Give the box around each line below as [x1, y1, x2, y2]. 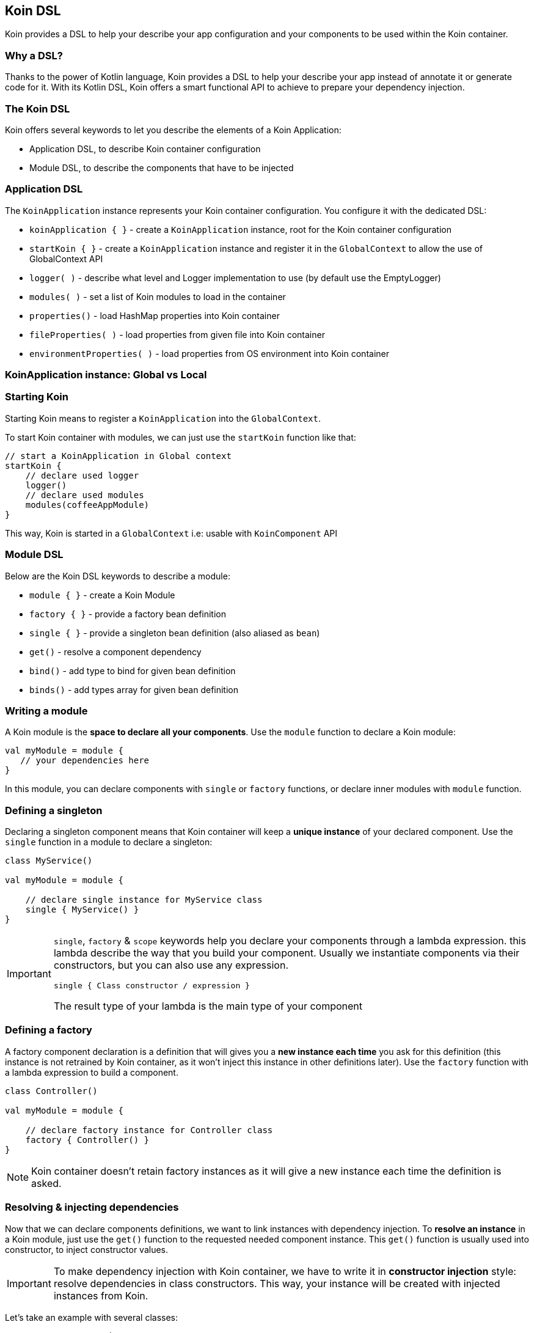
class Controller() [5, 1085, 98, 1096]
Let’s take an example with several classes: [5, 1312, 178, 1323]
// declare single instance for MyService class [25, 895, 263, 905]
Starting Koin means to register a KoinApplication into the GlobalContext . [5, 413, 321, 424]
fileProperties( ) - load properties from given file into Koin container [29, 329, 325, 340]
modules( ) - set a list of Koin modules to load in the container [29, 291, 286, 302]
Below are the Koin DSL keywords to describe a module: [5, 570, 230, 581]
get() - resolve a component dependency [29, 646, 202, 657]
